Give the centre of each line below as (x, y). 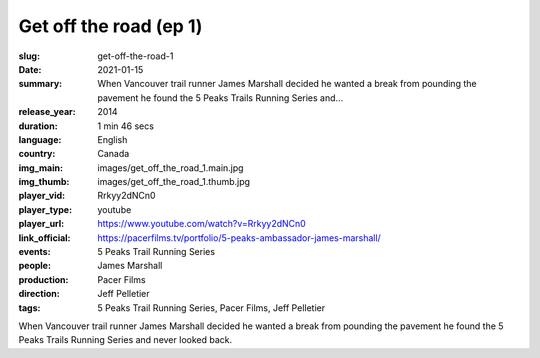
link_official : (44, 237)
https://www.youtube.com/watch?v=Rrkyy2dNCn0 (202, 224)
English (112, 139)
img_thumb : (44, 182)
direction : (39, 294)
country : (37, 154)
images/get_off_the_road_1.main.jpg (170, 167)
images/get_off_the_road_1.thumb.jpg (173, 182)
